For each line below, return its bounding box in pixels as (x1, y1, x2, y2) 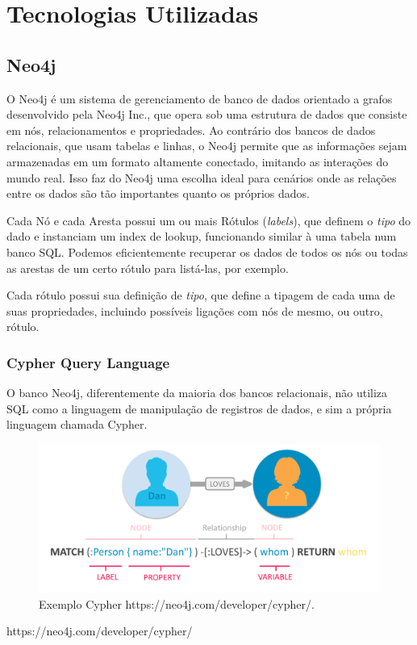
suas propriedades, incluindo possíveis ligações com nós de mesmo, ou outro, (6, 302, 383, 319)
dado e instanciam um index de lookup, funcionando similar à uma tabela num (6, 228, 397, 245)
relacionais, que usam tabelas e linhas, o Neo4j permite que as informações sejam (6, 137, 407, 154)
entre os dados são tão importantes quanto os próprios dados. (6, 185, 310, 202)
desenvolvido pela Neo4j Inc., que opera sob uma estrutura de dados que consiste (6, 106, 407, 123)
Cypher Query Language (6, 352, 170, 372)
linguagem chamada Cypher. (6, 416, 148, 433)
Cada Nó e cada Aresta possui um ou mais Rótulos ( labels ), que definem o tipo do (6, 212, 411, 228)
